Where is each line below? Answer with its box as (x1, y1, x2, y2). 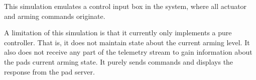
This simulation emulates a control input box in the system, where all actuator (4, 1, 247, 11)
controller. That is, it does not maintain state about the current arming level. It (4, 37, 250, 47)
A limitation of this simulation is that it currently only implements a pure (4, 27, 232, 38)
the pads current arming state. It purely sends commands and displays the (4, 56, 233, 67)
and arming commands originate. (4, 10, 105, 21)
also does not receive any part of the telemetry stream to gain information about (4, 47, 252, 57)
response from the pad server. (4, 66, 95, 77)
